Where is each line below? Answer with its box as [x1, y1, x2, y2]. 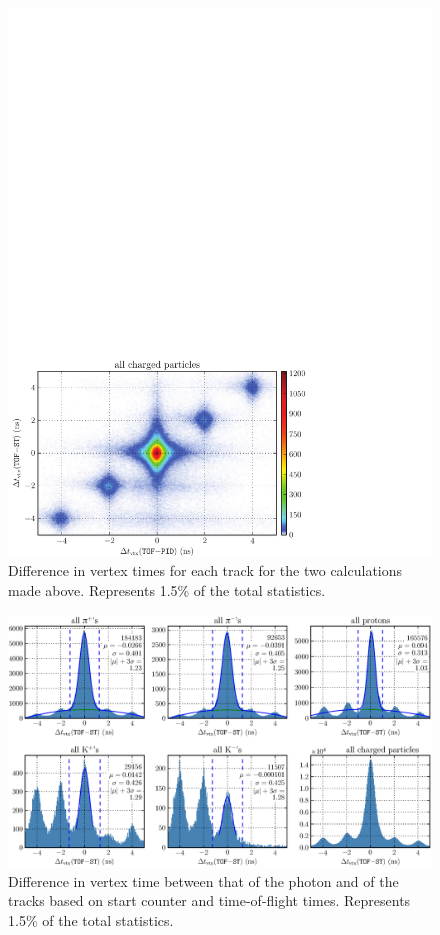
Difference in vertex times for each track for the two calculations [8, 560, 403, 581]
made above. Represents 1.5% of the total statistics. [8, 580, 326, 601]
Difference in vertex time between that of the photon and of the [8, 870, 399, 891]
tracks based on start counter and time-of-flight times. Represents [8, 890, 411, 911]
